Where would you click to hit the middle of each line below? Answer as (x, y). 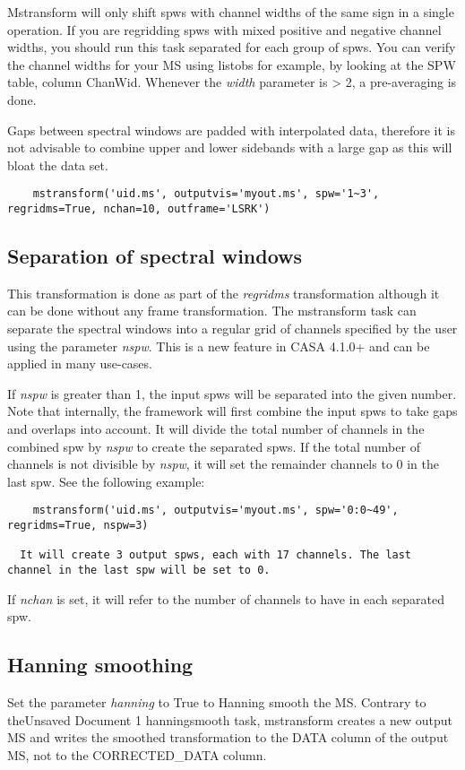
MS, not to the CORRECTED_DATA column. (137, 754)
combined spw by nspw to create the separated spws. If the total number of (214, 446)
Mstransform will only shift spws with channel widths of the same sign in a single (231, 12)
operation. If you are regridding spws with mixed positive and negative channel (224, 29)
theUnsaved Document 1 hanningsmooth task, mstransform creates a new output (230, 719)
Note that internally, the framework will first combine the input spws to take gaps (232, 411)
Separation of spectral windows (155, 256)
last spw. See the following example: (106, 481)
